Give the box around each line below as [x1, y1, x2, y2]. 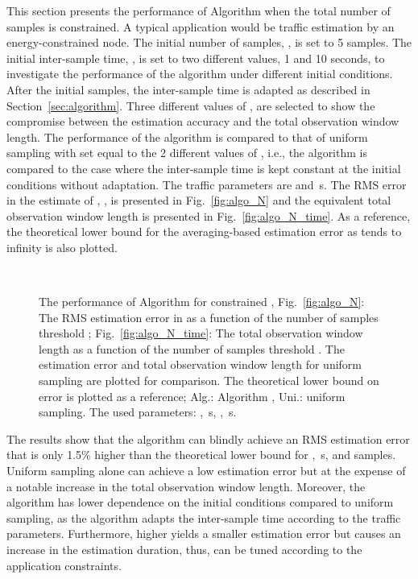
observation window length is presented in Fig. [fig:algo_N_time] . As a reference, [6, 207, 411, 224]
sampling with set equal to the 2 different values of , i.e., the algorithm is [6, 144, 367, 161]
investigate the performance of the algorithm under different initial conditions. [6, 65, 393, 82]
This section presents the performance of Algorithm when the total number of [6, 2, 391, 19]
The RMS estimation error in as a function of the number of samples [39, 308, 379, 325]
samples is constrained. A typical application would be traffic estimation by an [6, 18, 395, 35]
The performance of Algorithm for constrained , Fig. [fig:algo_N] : [39, 293, 365, 310]
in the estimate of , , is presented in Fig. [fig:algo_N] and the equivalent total [6, 192, 391, 209]
